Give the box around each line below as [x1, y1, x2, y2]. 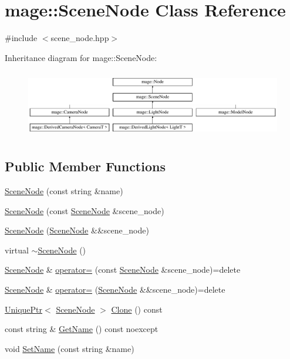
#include [5, 32, 38, 44]
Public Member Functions [5, 157, 166, 175]
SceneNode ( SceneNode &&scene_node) [5, 224, 149, 236]
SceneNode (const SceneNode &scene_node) [5, 204, 164, 216]
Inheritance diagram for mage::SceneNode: [5, 51, 157, 63]
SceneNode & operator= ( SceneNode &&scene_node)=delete [5, 283, 225, 295]
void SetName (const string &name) [5, 342, 134, 354]
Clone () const [111, 303, 163, 315]
